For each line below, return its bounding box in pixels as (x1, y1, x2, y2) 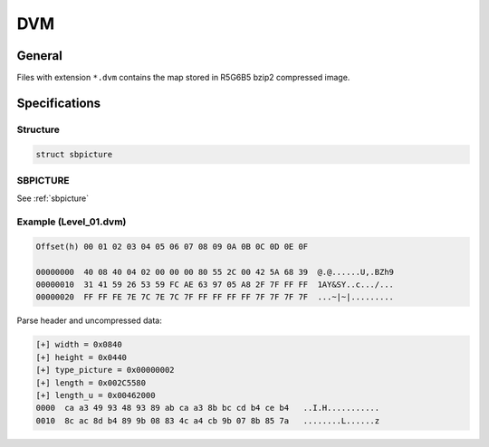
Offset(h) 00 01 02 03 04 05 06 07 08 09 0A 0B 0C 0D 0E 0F (35, 241, 309, 252)
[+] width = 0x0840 (35, 339, 122, 350)
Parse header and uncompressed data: (16, 315, 162, 326)
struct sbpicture (35, 149, 113, 159)
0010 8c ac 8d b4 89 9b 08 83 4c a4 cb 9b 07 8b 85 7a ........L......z (35, 415, 380, 425)
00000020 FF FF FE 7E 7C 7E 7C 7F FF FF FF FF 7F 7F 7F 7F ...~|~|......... (35, 292, 394, 302)
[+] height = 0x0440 (35, 352, 127, 362)
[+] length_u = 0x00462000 (35, 390, 156, 400)
